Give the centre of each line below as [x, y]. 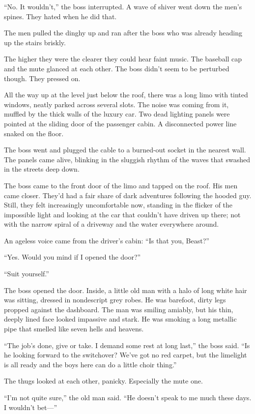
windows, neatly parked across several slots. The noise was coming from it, [116, 104]
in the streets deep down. [42, 169]
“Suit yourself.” [27, 274]
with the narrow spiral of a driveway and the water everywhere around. [112, 224]
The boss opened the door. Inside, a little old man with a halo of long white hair [126, 290]
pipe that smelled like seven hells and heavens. [74, 329]
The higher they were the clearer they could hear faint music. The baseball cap [123, 59]
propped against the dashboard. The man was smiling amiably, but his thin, [119, 309]
